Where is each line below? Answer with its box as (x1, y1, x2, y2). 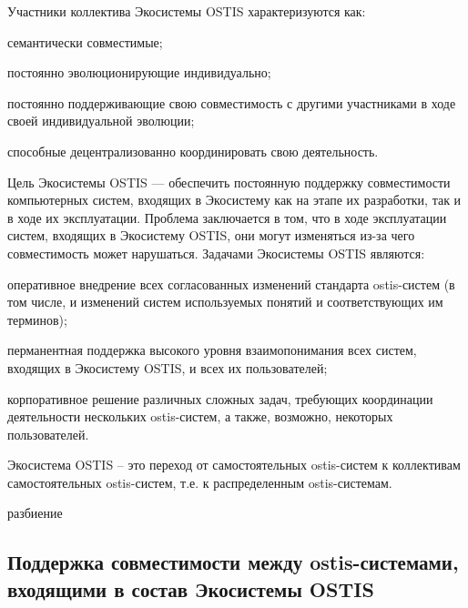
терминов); (7, 309, 67, 329)
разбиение (7, 503, 63, 522)
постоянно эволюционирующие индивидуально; (7, 63, 271, 82)
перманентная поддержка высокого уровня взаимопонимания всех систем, (7, 340, 417, 360)
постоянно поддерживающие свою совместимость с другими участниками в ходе (7, 93, 456, 112)
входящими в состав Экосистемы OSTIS (7, 574, 374, 603)
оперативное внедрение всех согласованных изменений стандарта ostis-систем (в (7, 274, 455, 293)
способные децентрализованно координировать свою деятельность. (7, 141, 379, 160)
